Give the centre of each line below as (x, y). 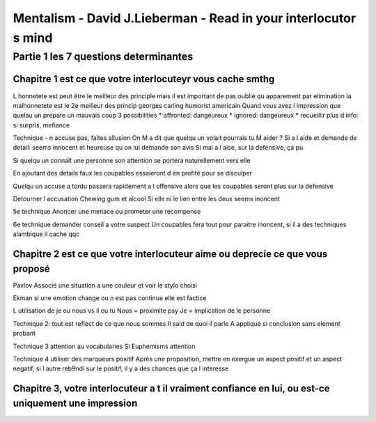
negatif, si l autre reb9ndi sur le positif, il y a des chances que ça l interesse (121, 368)
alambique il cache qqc (46, 234)
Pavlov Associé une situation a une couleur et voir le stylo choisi (105, 285)
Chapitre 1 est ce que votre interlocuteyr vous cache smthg (144, 79)
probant (24, 334)
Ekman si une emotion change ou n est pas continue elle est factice (110, 298)
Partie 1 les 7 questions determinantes (103, 56)
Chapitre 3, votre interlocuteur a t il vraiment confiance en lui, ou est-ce (171, 389)
